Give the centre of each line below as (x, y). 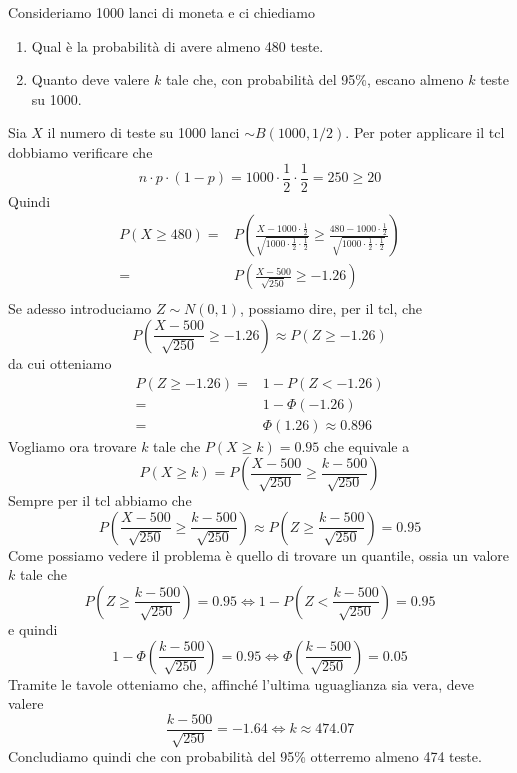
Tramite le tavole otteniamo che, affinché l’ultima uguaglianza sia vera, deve (241, 683)
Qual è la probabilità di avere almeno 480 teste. (177, 45)
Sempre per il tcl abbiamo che (100, 500)
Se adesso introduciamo (80, 308)
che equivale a (367, 445)
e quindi (33, 628)
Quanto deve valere (90, 79)
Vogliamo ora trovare (72, 445)
